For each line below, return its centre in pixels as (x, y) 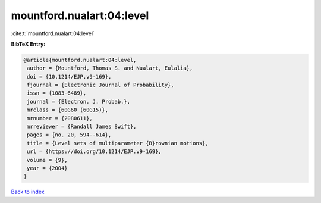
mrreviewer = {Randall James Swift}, (82, 127)
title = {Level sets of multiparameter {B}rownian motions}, (118, 143)
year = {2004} (47, 168)
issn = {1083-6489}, (57, 93)
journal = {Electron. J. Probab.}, (79, 101)
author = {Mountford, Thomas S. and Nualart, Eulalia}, (110, 68)
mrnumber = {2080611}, (60, 118)
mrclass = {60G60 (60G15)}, (68, 110)
